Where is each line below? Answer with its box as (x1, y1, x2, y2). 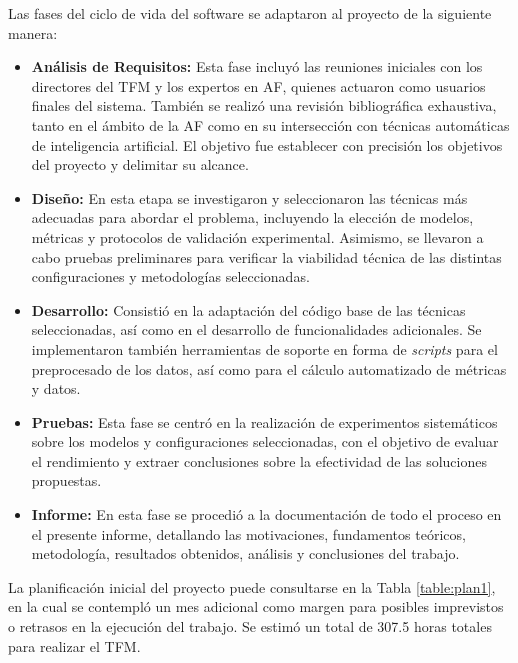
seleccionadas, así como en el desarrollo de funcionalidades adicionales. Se (31, 319, 482, 340)
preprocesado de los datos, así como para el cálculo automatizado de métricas (31, 358, 507, 379)
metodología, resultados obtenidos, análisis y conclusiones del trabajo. (31, 543, 460, 564)
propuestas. (31, 470, 102, 491)
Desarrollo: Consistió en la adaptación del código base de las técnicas (31, 299, 466, 320)
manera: (8, 22, 58, 43)
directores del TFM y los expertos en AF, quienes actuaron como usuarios (31, 75, 486, 96)
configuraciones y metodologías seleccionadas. (31, 266, 310, 287)
